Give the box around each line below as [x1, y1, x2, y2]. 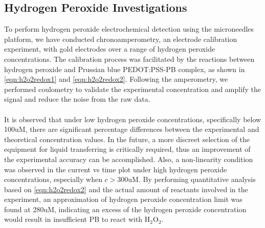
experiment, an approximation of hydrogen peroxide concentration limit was [4, 194, 242, 204]
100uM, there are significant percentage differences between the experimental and [4, 124, 259, 134]
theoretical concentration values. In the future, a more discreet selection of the [4, 133, 250, 144]
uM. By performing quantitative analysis [128, 174, 256, 185]
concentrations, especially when [4, 174, 102, 185]
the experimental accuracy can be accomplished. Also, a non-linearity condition [4, 153, 253, 164]
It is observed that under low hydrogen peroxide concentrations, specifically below [4, 113, 261, 124]
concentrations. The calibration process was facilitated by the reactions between [4, 53, 255, 64]
